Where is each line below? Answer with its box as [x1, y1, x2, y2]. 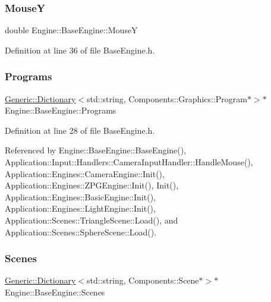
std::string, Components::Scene [87, 274, 199, 287]
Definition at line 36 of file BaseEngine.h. [5, 43, 155, 56]
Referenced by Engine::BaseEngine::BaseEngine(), [5, 144, 187, 156]
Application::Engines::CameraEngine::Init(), [5, 167, 165, 180]
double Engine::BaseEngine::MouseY [5, 24, 138, 36]
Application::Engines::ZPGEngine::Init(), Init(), [5, 179, 179, 191]
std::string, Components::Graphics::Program [87, 92, 247, 105]
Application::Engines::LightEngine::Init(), [5, 202, 156, 215]
